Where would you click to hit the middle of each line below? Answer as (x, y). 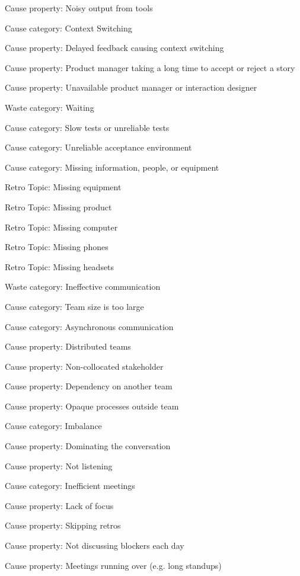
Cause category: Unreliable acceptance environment (98, 147)
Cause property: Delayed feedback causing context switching (114, 48)
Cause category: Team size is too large (74, 306)
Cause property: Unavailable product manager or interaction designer (131, 87)
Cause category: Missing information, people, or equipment (112, 167)
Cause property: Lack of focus (59, 505)
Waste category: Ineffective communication (83, 287)
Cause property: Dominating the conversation (88, 446)
